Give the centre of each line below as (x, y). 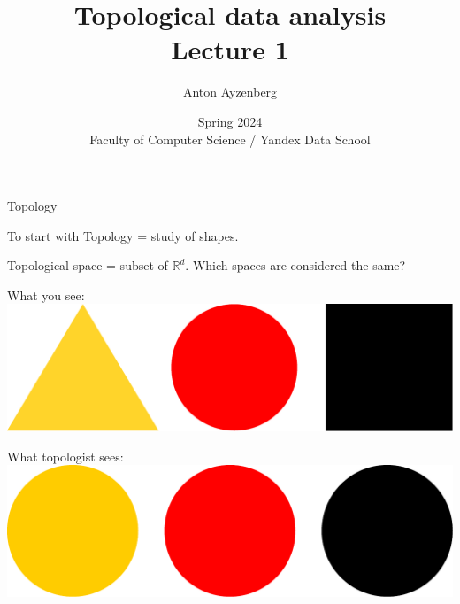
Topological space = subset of (88, 265)
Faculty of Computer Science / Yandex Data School (230, 139)
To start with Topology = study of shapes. (123, 235)
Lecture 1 (230, 49)
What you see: (46, 294)
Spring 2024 (230, 121)
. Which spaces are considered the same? (295, 265)
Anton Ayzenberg (230, 92)
